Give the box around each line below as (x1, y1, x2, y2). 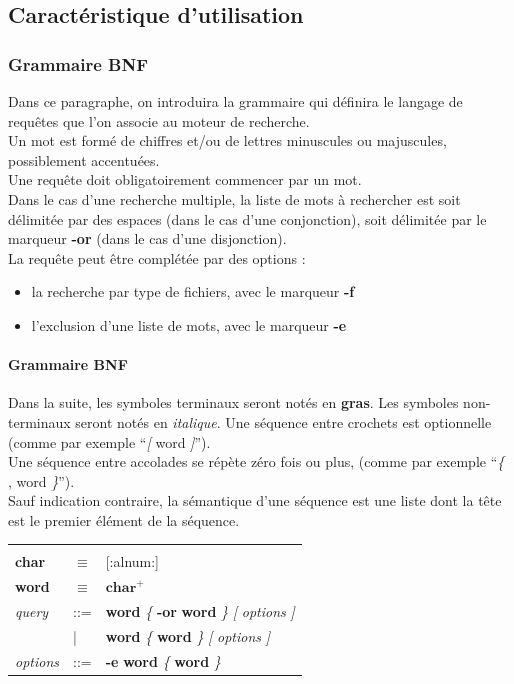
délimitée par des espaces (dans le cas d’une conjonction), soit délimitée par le (8, 208, 487, 229)
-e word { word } (105, 650, 221, 671)
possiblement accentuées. (8, 149, 160, 170)
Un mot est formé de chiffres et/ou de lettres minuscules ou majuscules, (8, 130, 447, 151)
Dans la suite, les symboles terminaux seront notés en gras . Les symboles (8, 392, 459, 413)
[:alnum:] (105, 551, 160, 572)
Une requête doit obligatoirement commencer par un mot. (8, 169, 362, 190)
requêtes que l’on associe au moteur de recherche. (8, 110, 310, 131)
